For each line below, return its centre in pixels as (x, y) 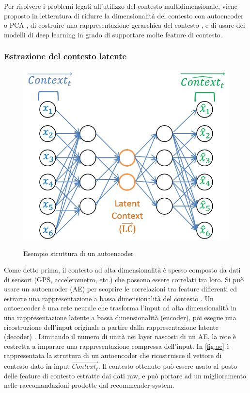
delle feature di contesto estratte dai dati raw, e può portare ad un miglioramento (125, 375)
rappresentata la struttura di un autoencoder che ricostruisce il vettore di (113, 355)
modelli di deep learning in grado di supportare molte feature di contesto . (113, 34)
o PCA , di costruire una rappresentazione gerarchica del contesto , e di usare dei (125, 25)
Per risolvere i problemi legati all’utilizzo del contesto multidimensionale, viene (121, 6)
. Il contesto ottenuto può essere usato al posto (168, 366)
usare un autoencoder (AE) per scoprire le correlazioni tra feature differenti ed (121, 289)
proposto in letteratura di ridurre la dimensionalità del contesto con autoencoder (124, 15)
